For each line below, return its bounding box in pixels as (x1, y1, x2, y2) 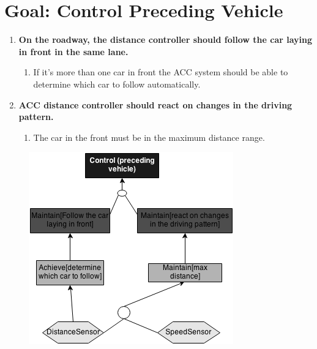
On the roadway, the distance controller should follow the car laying (18, 33, 313, 46)
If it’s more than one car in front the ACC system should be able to (33, 66, 288, 78)
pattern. (18, 110, 54, 123)
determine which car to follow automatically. (33, 77, 201, 90)
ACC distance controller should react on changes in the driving (18, 98, 293, 111)
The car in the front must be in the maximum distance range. (33, 130, 265, 143)
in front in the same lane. (18, 45, 129, 58)
